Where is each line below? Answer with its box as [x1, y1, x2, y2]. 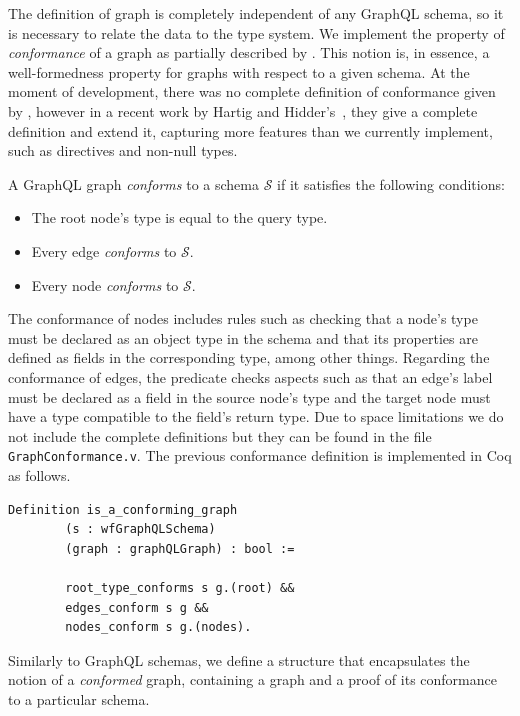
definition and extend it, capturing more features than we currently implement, [8, 120, 493, 141]
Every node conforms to [31, 274, 179, 295]
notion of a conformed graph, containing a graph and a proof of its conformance [8, 669, 497, 690]
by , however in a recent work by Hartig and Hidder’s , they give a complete [8, 100, 478, 121]
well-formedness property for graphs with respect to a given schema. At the [8, 61, 470, 82]
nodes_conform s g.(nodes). [65, 620, 252, 635]
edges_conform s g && [65, 600, 209, 615]
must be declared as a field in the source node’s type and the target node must [8, 386, 491, 407]
